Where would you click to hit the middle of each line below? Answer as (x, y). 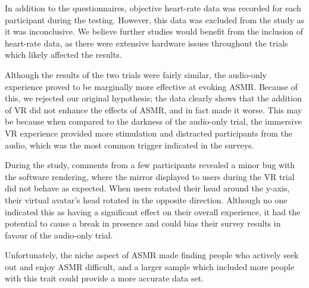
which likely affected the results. (63, 55)
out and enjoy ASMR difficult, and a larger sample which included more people (150, 266)
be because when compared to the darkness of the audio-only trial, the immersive (153, 121)
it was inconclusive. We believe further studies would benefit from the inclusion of (154, 31)
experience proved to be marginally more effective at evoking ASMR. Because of (151, 86)
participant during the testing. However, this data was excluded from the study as (154, 19)
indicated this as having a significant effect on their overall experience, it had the (153, 211)
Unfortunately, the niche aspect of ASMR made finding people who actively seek (152, 255)
